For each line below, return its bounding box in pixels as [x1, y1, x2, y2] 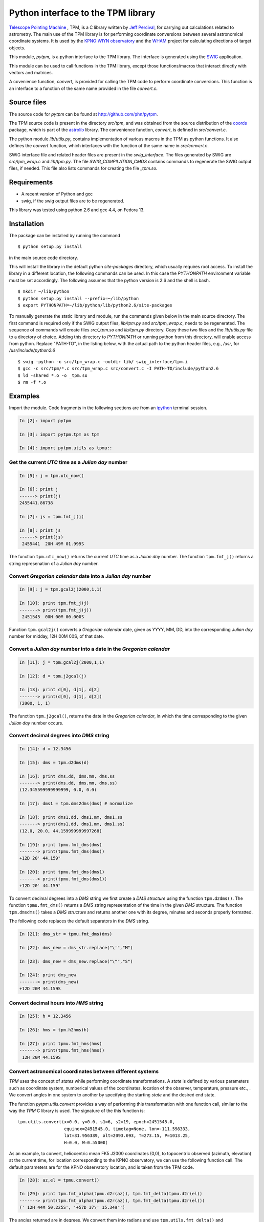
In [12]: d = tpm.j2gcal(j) [19, 673, 87, 679]
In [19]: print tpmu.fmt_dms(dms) [19, 842, 102, 848]
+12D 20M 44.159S [19, 986, 61, 992]
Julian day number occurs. [9, 720, 64, 726]
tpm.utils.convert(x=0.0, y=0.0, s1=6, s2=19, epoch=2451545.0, [18, 1119, 176, 1125]
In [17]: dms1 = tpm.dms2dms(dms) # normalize [19, 801, 133, 807]
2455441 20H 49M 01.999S [22, 541, 84, 547]
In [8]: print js [19, 527, 61, 533]
